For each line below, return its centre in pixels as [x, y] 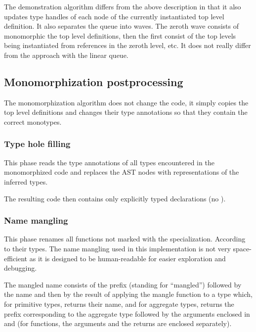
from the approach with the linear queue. [66, 55]
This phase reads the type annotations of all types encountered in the [109, 162]
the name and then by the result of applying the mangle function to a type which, [128, 294]
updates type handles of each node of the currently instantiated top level [114, 16]
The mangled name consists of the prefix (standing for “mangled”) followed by [123, 284]
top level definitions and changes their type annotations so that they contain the [126, 112]
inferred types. [26, 181]
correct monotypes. [33, 121]
